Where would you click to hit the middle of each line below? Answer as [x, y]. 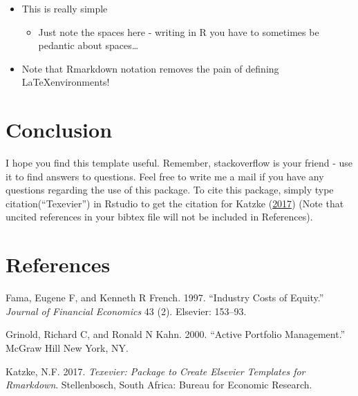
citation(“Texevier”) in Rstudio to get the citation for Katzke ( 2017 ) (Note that [175, 203]
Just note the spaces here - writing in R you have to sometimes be [179, 31]
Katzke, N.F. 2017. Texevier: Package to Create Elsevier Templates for [156, 371]
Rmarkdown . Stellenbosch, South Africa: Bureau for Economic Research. [159, 385]
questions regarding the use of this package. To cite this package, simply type [170, 190]
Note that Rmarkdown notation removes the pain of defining [150, 68]
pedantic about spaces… [88, 45]
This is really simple [65, 8]
